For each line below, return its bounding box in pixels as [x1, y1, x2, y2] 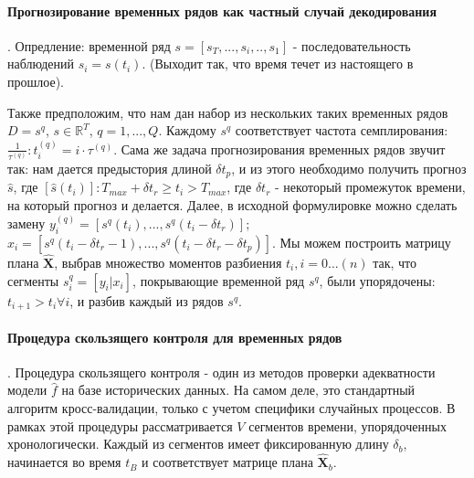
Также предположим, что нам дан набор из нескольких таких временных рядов [7, 102, 448, 122]
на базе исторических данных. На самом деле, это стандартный [61, 380, 416, 399]
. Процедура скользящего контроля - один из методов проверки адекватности [7, 362, 436, 381]
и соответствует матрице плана [142, 452, 313, 472]
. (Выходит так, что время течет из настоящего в [142, 54, 414, 73]
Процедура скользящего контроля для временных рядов [7, 327, 342, 346]
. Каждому [158, 121, 216, 140]
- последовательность [292, 36, 411, 55]
